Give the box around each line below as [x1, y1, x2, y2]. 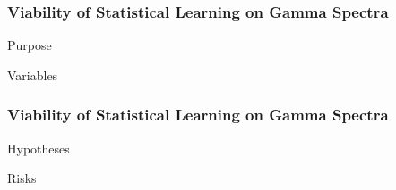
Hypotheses [7, 138, 70, 157]
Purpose [7, 36, 52, 54]
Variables [7, 65, 58, 84]
